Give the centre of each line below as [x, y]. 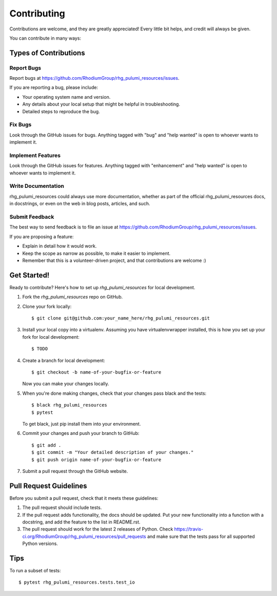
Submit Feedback [32, 217]
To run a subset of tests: [35, 571]
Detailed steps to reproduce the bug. [61, 111]
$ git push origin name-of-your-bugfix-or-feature [96, 460]
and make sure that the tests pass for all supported [201, 536]
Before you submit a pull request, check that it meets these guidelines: [84, 498]
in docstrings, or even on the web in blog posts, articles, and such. [80, 204]
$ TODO [40, 349]
